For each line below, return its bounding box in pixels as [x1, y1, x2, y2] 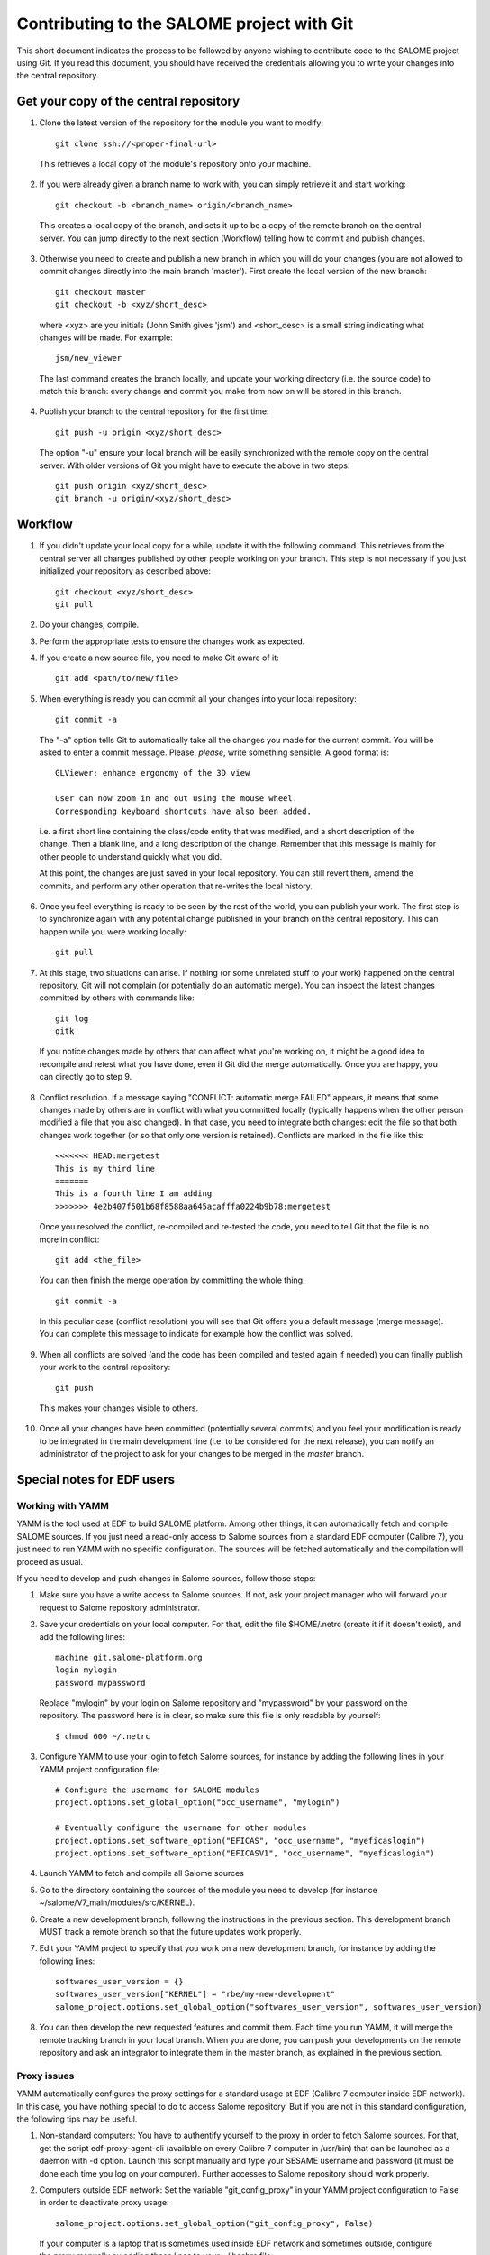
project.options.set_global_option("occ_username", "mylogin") [55, 1798, 340, 1808]
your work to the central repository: [39, 1362, 171, 1373]
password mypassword [55, 1678, 146, 1688]
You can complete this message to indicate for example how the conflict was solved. [39, 1329, 354, 1339]
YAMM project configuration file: [39, 1763, 160, 1774]
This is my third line [55, 1164, 156, 1174]
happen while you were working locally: [39, 925, 186, 937]
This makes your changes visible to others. [39, 1403, 198, 1413]
